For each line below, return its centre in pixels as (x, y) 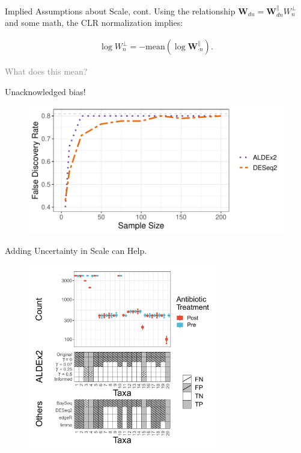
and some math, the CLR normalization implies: (94, 23)
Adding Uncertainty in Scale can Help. (76, 250)
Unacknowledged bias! (45, 91)
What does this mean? (46, 71)
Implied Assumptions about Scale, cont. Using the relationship (120, 11)
